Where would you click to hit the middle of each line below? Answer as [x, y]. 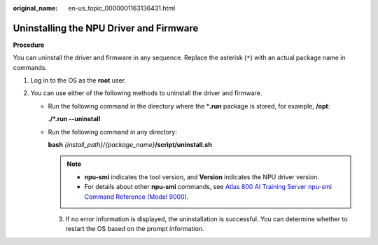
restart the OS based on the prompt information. [135, 229]
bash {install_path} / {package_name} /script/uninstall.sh [130, 145]
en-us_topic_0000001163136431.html [122, 8]
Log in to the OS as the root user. [78, 80]
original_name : [35, 8]
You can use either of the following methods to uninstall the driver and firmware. [146, 93]
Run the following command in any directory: [113, 132]
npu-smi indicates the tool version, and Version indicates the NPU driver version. [202, 177]
